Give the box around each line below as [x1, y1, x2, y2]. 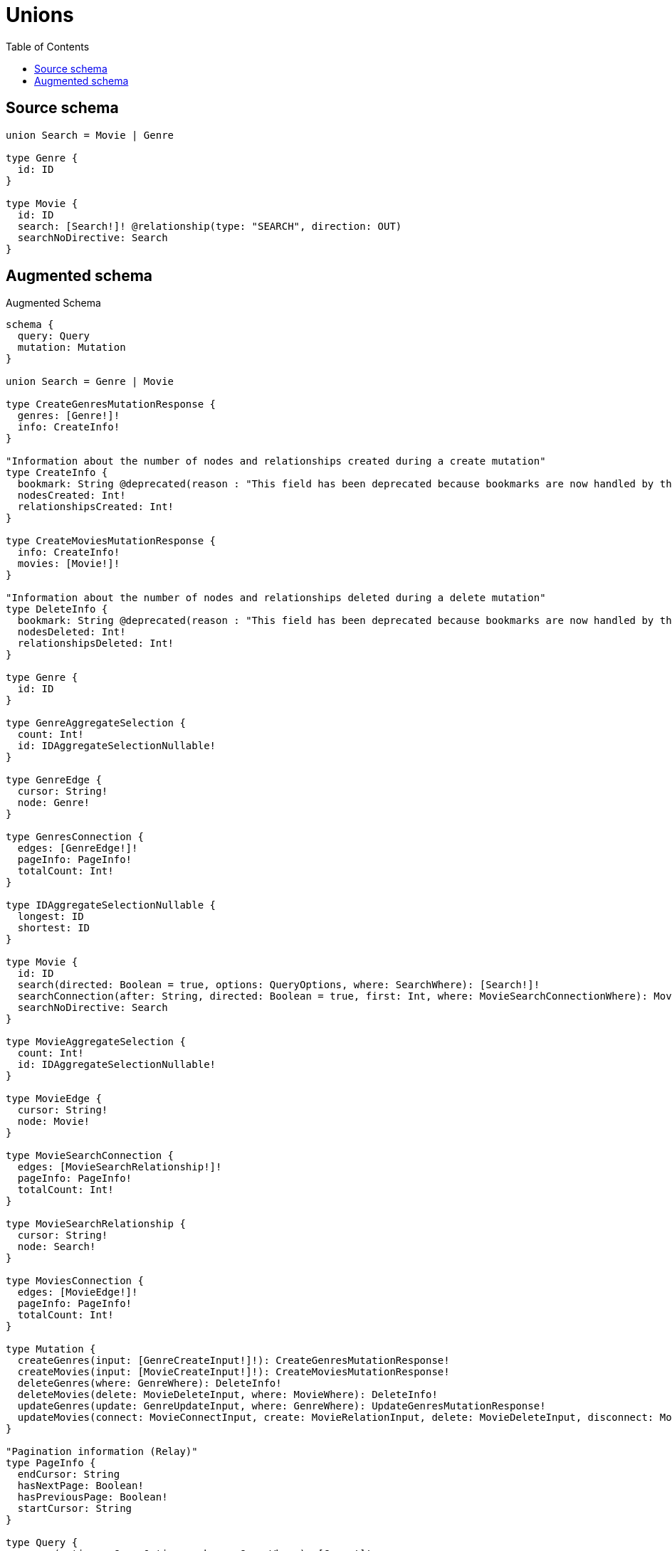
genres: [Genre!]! [17, 410, 120, 422]
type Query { [6, 1537, 78, 1549]
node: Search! [17, 1241, 96, 1253]
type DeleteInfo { [6, 603, 108, 615]
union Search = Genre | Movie [6, 376, 174, 388]
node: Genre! [17, 797, 90, 809]
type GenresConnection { [6, 831, 144, 843]
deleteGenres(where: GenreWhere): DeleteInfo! [17, 1377, 282, 1389]
